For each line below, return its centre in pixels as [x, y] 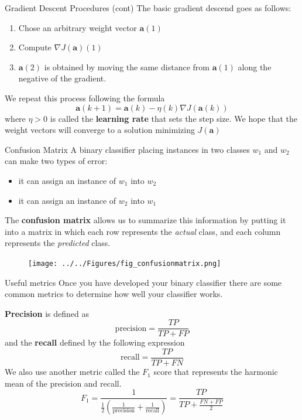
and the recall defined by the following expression [95, 342]
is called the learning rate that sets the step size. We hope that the [174, 118]
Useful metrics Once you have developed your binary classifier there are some [143, 282]
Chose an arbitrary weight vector [78, 27]
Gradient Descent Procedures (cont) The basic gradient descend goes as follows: [148, 8]
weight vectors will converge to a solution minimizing [100, 130]
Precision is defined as [47, 313]
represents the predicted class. [58, 243]
